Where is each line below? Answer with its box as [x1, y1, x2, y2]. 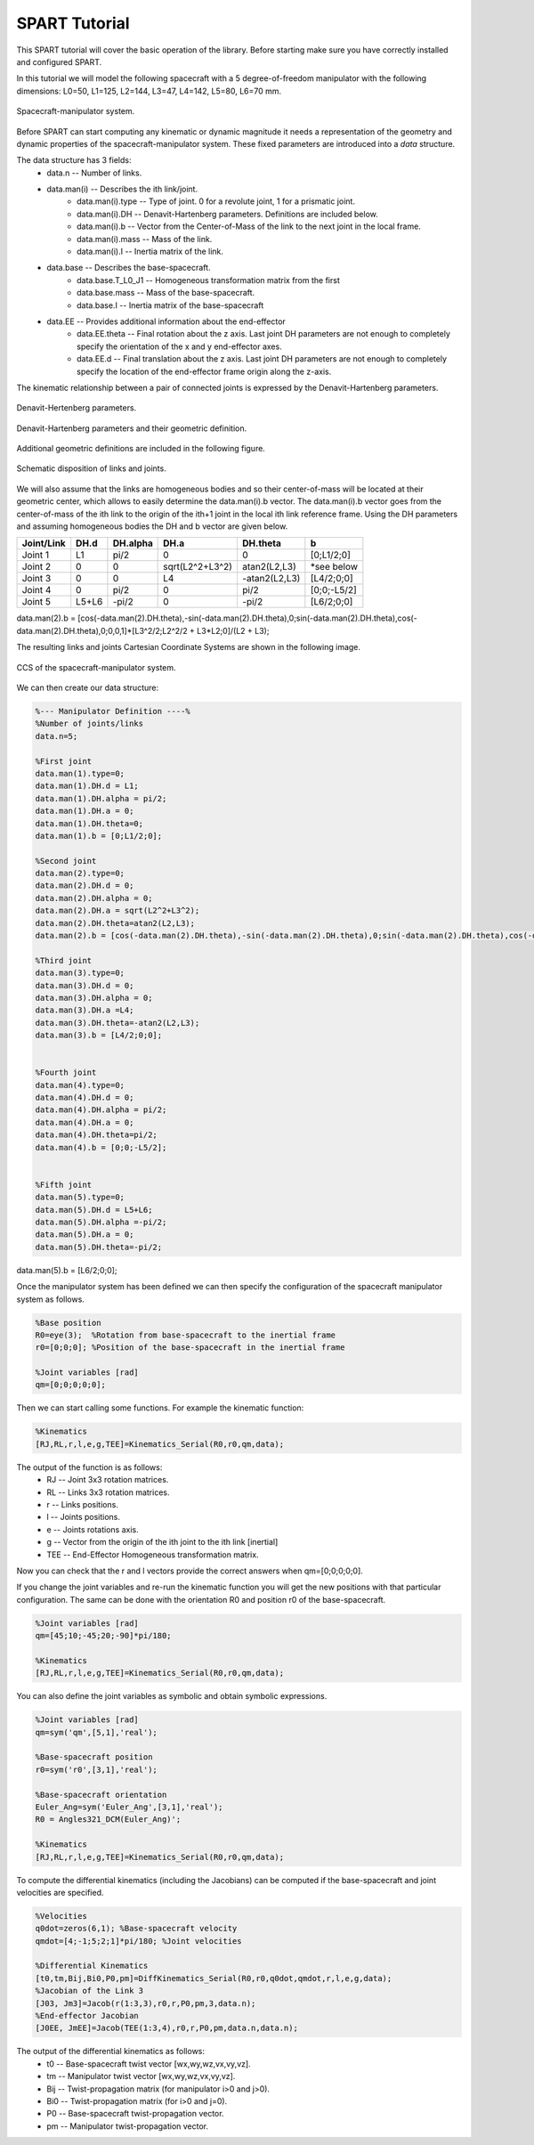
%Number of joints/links [35, 719, 144, 729]
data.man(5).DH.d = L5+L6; [35, 1205, 153, 1215]
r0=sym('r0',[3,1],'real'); [35, 1764, 158, 1775]
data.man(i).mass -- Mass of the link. [77, 233, 213, 244]
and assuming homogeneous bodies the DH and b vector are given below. [16, 521, 288, 532]
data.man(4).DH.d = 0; [35, 1093, 134, 1103]
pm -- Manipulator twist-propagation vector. [46, 2120, 209, 2132]
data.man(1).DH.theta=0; [35, 818, 144, 828]
